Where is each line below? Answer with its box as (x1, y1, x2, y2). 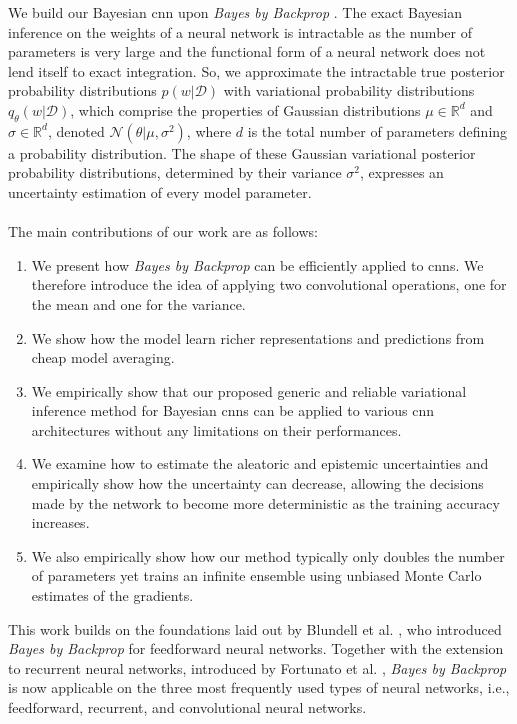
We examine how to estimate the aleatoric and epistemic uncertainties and (31, 453, 489, 474)
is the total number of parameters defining (247, 120, 508, 141)
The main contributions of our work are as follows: (8, 221, 318, 242)
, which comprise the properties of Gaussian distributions (70, 99, 421, 120)
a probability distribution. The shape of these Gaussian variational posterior (8, 142, 476, 163)
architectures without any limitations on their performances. (31, 419, 402, 440)
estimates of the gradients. (31, 585, 194, 606)
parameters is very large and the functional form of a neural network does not (8, 41, 486, 62)
